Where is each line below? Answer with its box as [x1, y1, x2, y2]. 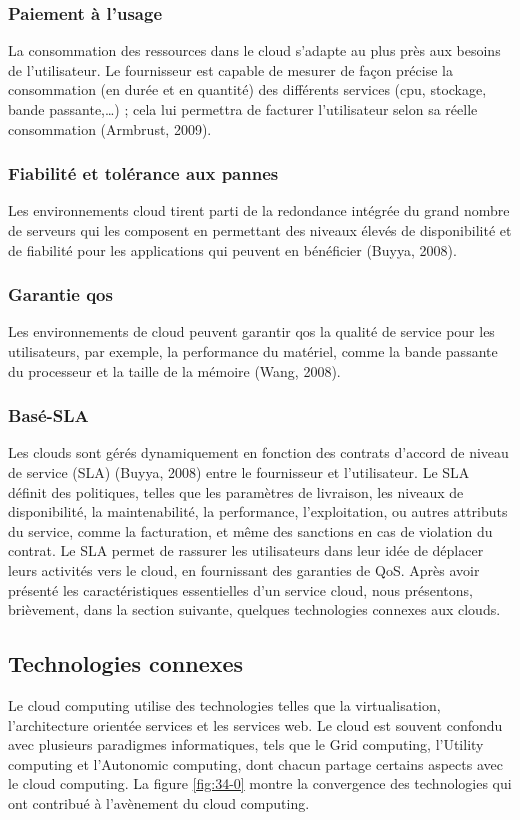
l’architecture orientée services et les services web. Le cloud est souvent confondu [8, 714, 503, 735]
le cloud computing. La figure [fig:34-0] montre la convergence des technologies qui [8, 773, 512, 794]
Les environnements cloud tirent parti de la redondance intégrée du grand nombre [8, 200, 510, 221]
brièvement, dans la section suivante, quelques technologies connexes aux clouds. [8, 599, 501, 620]
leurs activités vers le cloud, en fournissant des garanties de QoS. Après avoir [8, 559, 480, 580]
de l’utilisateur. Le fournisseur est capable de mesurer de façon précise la [8, 59, 453, 80]
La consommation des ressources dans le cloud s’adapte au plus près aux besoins [8, 40, 501, 61]
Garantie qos [8, 282, 113, 307]
